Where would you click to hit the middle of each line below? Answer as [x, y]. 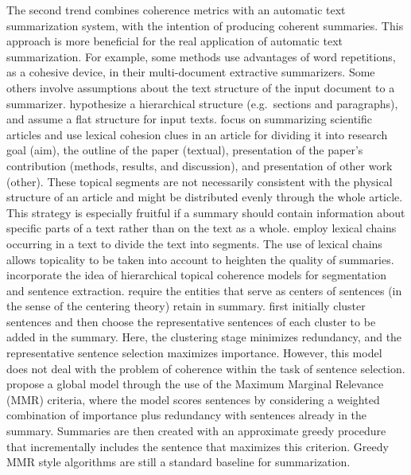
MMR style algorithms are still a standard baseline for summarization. [178, 462]
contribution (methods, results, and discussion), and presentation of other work [200, 165]
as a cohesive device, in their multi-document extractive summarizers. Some [191, 72]
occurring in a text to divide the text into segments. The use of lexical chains [194, 243]
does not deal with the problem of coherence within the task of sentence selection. [206, 368]
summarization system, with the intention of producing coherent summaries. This [205, 25]
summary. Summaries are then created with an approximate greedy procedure [196, 431]
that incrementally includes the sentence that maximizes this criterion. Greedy [198, 446]
